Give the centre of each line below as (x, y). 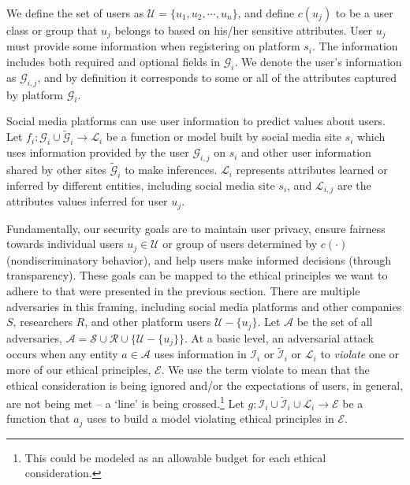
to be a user (364, 13)
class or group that (52, 30)
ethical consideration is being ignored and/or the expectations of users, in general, (205, 385)
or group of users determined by (240, 244)
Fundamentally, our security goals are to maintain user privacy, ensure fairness (196, 228)
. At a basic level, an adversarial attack (279, 337)
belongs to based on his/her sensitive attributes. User (244, 30)
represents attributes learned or (312, 170)
